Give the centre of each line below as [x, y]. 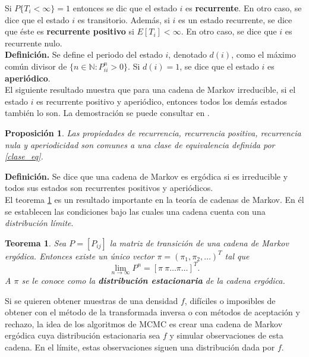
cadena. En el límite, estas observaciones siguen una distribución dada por [140, 347]
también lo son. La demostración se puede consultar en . [107, 113]
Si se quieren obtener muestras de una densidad [92, 300]
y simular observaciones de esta [226, 335]
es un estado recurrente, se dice [235, 19]
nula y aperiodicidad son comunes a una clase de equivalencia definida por [140, 144]
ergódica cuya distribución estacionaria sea [83, 335]
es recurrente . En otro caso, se [244, 8]
